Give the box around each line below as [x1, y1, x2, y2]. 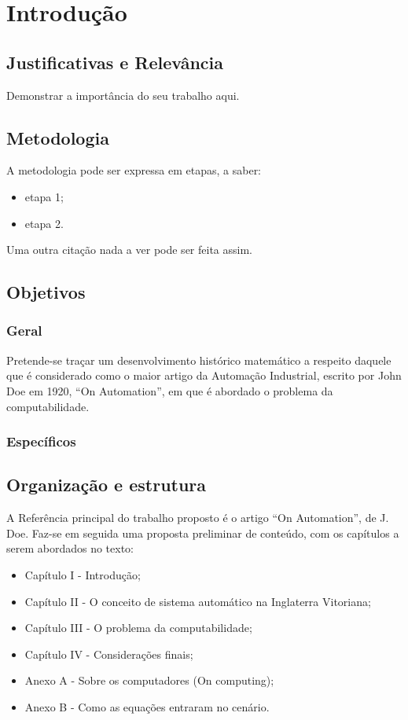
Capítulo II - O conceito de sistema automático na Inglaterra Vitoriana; [24, 593, 371, 609]
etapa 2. [24, 215, 64, 231]
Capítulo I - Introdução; [24, 566, 141, 582]
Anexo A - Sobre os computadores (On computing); [24, 672, 274, 689]
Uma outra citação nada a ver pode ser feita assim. [6, 241, 252, 258]
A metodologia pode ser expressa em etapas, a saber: [6, 162, 262, 178]
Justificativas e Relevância [6, 50, 224, 74]
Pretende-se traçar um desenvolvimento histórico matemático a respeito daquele [6, 351, 391, 368]
